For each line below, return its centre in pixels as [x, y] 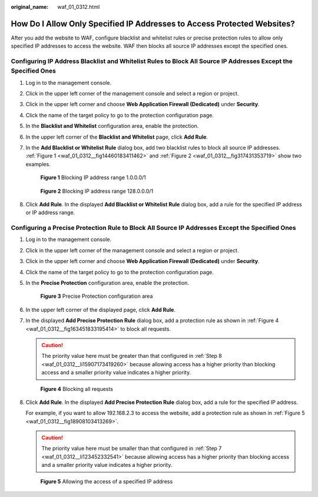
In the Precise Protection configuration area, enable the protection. [107, 283]
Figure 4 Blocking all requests [77, 389]
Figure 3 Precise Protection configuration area [97, 296]
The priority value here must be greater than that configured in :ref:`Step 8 [132, 356]
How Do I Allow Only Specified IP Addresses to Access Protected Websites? [153, 24]
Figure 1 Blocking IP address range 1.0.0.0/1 [93, 177]
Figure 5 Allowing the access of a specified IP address [107, 481]
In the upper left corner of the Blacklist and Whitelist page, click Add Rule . [117, 137]
